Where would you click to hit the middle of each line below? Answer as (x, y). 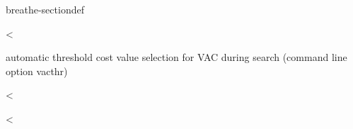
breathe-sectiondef (45, 9)
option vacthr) (37, 71)
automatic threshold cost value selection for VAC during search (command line (176, 57)
